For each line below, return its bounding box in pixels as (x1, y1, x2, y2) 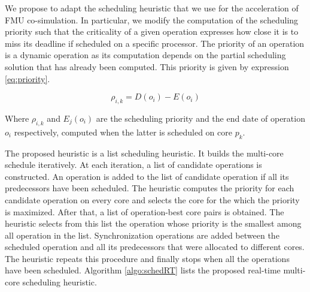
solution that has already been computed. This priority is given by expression (5, 60, 289, 73)
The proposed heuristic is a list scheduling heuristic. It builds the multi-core (5, 146, 284, 159)
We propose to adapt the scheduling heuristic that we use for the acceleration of (5, 2, 299, 14)
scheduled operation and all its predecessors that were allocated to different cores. (5, 240, 305, 253)
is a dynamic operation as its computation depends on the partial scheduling (5, 49, 286, 61)
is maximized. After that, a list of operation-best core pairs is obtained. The (5, 205, 284, 218)
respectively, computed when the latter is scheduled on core (14, 125, 232, 138)
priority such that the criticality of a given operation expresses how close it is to (5, 25, 299, 38)
